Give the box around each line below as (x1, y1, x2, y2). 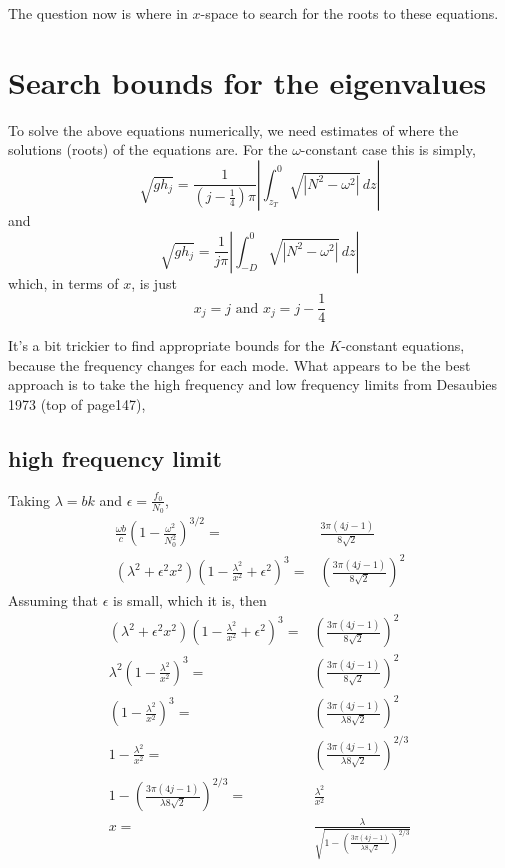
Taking (8, 489, 51, 510)
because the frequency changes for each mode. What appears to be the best (8, 354, 471, 375)
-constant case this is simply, (300, 139, 476, 160)
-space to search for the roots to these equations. (200, 3, 499, 23)
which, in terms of (8, 272, 119, 293)
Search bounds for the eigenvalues (8, 61, 487, 102)
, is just (131, 272, 177, 293)
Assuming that (8, 590, 98, 611)
